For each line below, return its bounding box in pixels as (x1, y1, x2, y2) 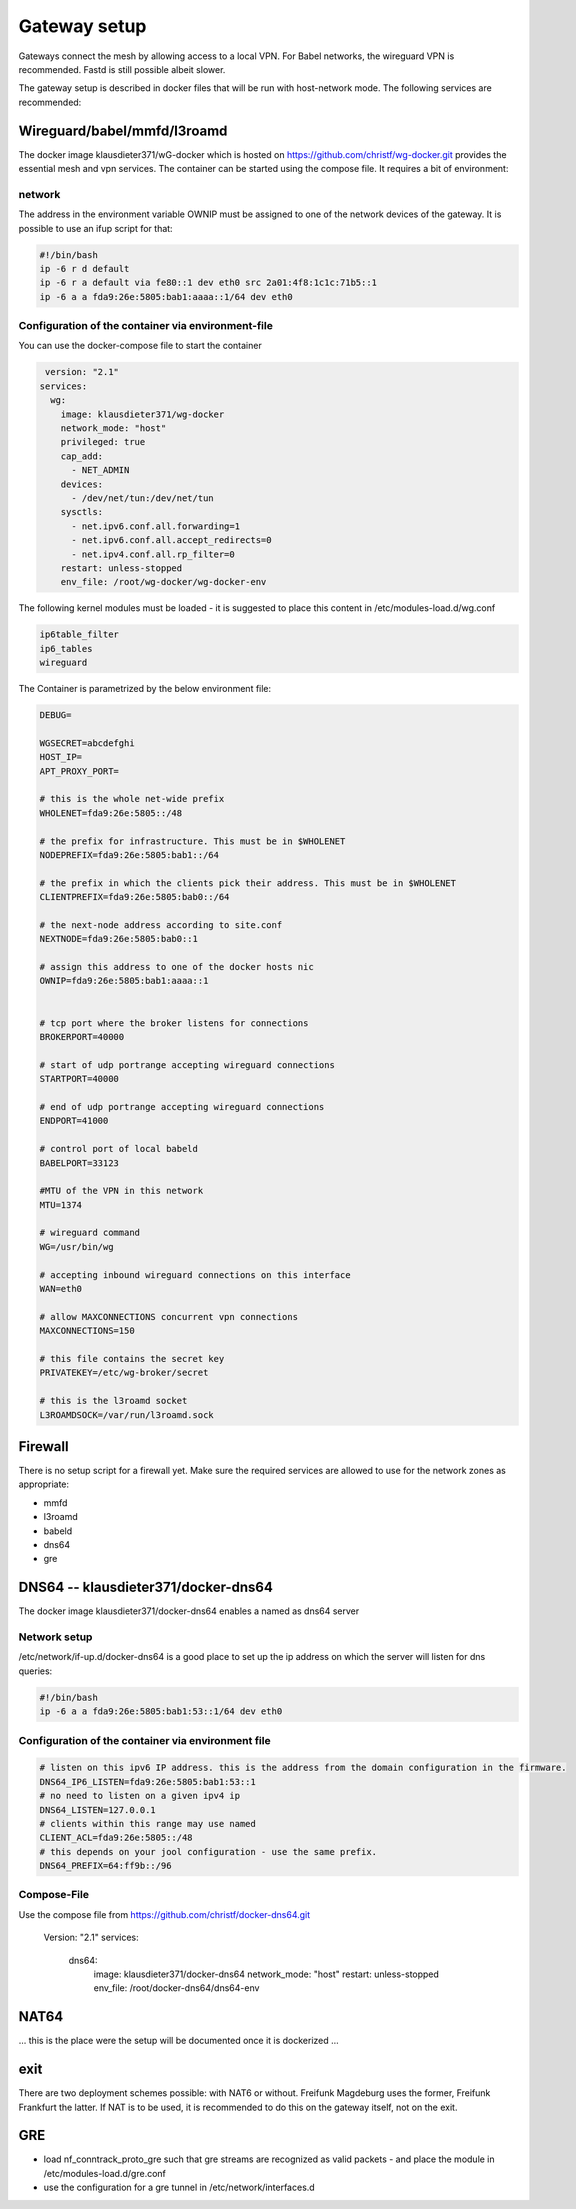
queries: (18, 1665, 53, 1677)
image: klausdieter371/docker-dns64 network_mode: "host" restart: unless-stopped (93, 1968, 440, 1980)
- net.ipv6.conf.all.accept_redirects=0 (71, 535, 272, 546)
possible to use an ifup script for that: (18, 222, 174, 234)
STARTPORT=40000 (39, 1073, 120, 1085)
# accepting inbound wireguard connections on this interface (39, 1269, 351, 1280)
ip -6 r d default (39, 263, 130, 274)
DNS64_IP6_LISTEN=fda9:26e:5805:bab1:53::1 (39, 1776, 257, 1787)
